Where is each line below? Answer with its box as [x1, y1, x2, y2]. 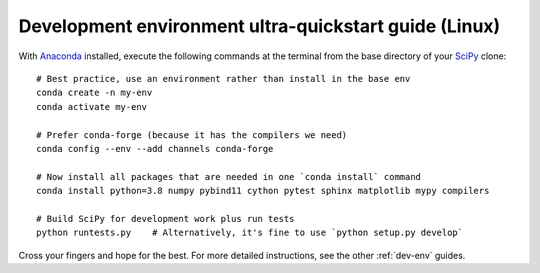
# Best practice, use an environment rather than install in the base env [36, 73, 411, 84]
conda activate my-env [36, 101, 148, 112]
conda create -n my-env [36, 87, 153, 99]
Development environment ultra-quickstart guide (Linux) [18, 15, 501, 37]
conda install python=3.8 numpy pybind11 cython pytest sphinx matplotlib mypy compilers [36, 185, 490, 197]
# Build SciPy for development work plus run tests [36, 213, 295, 224]
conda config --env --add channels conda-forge [36, 143, 274, 154]
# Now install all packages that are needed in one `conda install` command [36, 171, 422, 182]
